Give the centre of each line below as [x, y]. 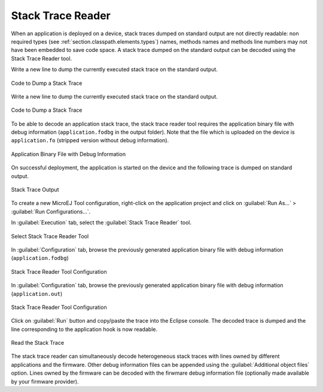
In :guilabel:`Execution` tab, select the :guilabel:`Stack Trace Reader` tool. [101, 223]
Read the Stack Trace [38, 343]
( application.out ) [37, 293]
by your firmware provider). [45, 381]
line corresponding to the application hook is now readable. [84, 329]
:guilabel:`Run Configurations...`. [51, 212]
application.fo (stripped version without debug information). [90, 140]
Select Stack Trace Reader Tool [50, 236]
